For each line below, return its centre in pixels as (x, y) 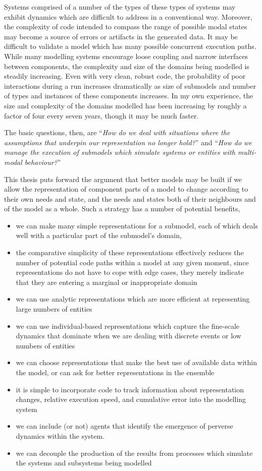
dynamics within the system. (60, 435)
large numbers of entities (54, 309)
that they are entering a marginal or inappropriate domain (107, 282)
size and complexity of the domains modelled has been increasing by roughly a (125, 105)
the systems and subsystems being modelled (84, 463)
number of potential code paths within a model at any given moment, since (132, 262)
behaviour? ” (43, 162)
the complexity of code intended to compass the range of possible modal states (126, 26)
